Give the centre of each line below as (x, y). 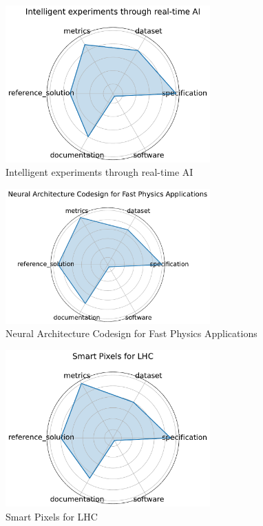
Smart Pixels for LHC (52, 516)
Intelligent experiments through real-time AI (99, 172)
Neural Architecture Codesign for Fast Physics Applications (131, 333)
